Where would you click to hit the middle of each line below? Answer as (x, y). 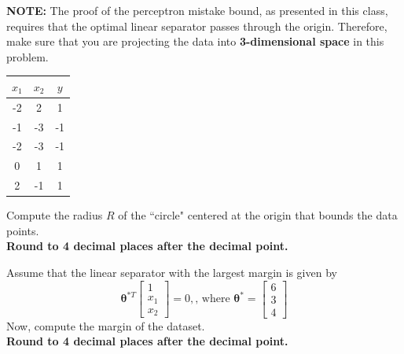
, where (213, 299)
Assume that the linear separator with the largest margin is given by (172, 272)
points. (23, 230)
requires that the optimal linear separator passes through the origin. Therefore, (197, 26)
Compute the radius (55, 215)
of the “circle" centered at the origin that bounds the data (258, 215)
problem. (28, 56)
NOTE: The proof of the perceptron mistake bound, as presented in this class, (197, 10)
